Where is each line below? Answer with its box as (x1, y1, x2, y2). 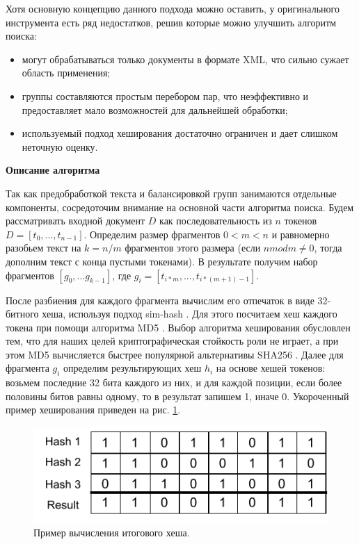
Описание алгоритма (6, 163, 100, 177)
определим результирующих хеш (63, 361, 202, 375)
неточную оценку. (22, 139, 98, 154)
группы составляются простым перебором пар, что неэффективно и (22, 88, 309, 103)
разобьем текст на (6, 240, 81, 255)
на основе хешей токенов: (216, 361, 326, 375)
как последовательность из (159, 213, 272, 228)
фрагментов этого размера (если (125, 240, 261, 255)
